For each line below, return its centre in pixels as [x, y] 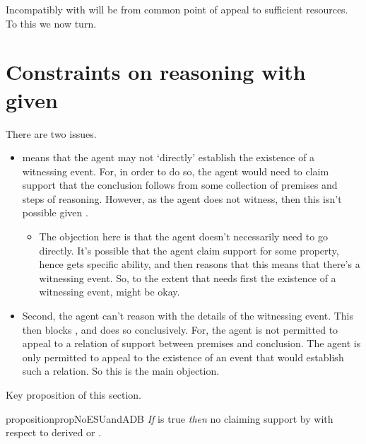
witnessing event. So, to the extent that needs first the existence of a [188, 277]
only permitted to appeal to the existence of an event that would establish [183, 357]
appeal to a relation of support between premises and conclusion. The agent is [191, 343]
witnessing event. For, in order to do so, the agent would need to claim [176, 171]
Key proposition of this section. [74, 395]
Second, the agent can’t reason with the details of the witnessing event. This [188, 316]
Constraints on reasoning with [156, 72]
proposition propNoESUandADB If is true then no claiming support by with [170, 418]
